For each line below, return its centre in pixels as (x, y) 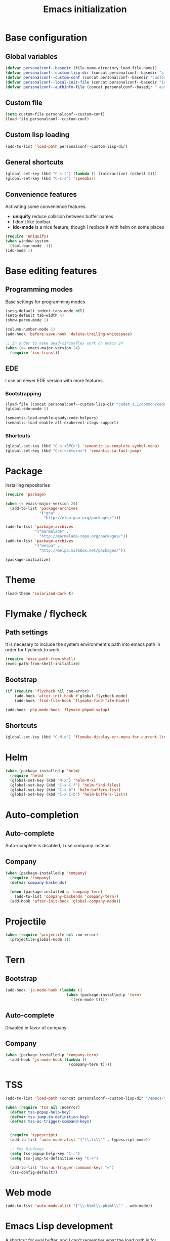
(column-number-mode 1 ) (30, 329)
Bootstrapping (23, 394)
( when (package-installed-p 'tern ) (104, 995)
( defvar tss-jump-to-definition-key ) (50, 1117)
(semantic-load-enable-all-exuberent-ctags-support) (62, 423)
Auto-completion (42, 815)
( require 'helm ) (27, 775)
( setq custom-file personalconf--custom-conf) (55, 114)
